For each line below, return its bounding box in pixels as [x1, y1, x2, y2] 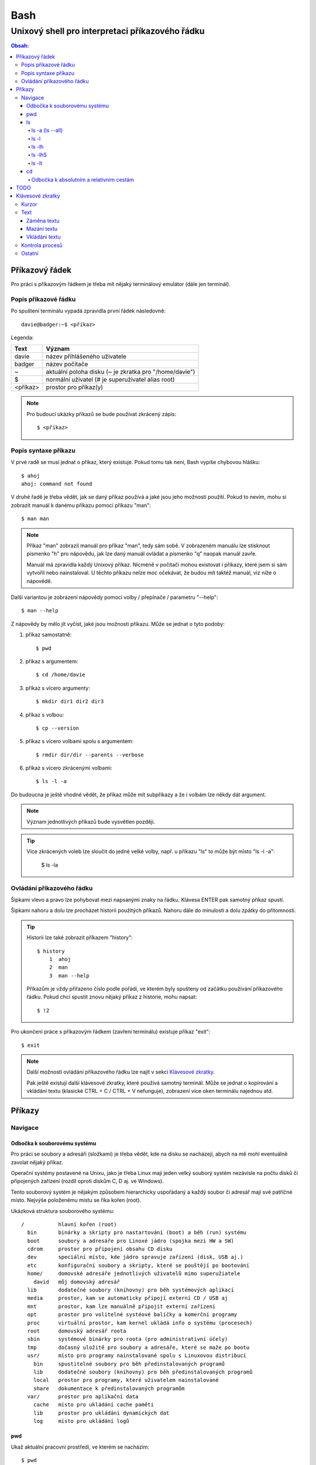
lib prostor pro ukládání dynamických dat [33, 1409, 170, 1416]
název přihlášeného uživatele [46, 352, 127, 360]
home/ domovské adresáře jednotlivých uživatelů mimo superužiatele [27, 1270, 241, 1277]
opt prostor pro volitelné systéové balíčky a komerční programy [27, 1311, 238, 1318]
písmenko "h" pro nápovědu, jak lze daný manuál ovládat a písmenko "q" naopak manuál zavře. [26, 550, 257, 557]
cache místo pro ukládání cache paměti [33, 1401, 154, 1408]
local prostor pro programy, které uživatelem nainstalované [33, 1377, 219, 1384]
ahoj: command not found [21, 481, 92, 488]
